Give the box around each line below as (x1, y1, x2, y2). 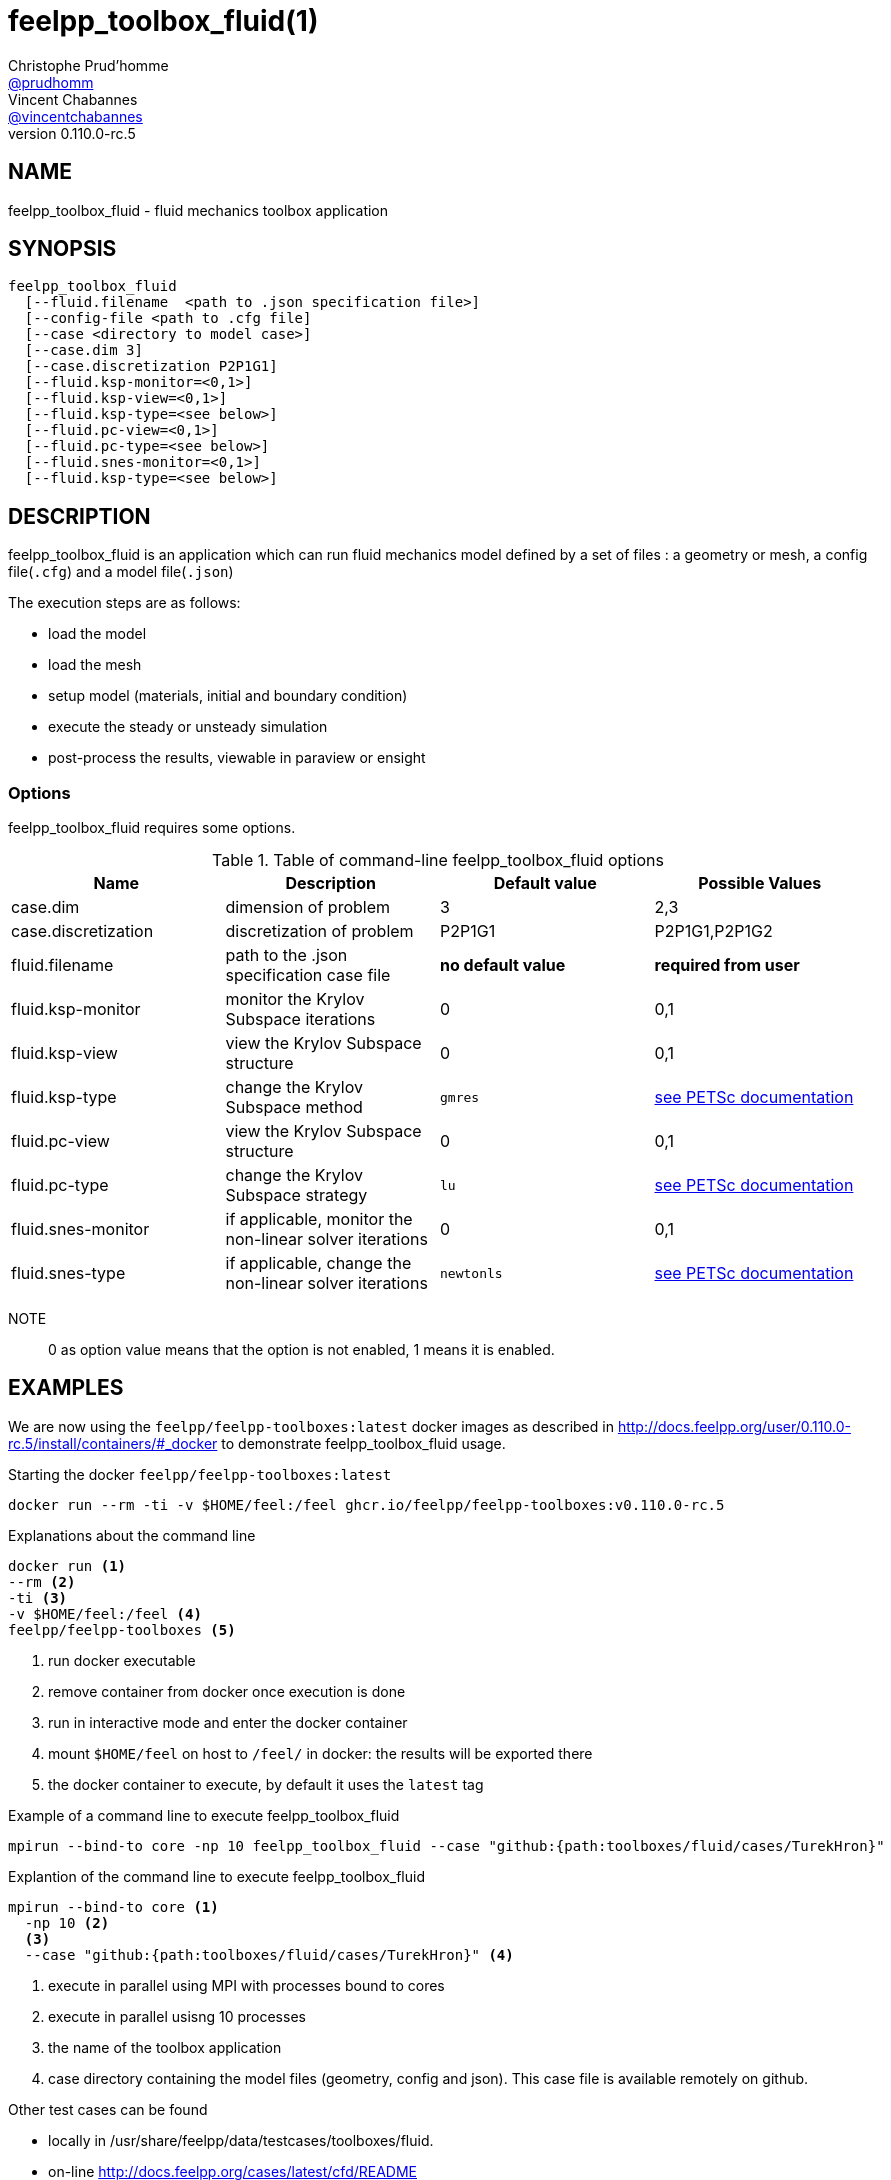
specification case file (225, 965, 391, 986)
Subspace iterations (225, 1009, 376, 1030)
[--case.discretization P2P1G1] (24, 358, 278, 375)
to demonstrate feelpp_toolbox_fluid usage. (221, 1434, 506, 1452)
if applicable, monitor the (225, 1209, 413, 1230)
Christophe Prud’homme (8, 56, 169, 74)
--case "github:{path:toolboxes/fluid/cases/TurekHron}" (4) (24, 1946, 514, 1963)
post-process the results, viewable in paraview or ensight (48, 749, 426, 767)
